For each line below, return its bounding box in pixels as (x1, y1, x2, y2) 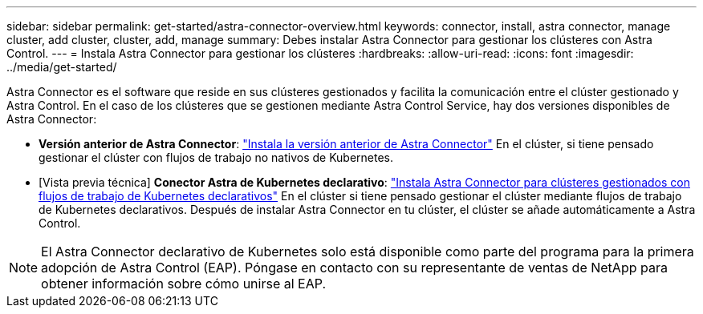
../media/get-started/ (6, 60, 117, 74)
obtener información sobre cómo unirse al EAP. (41, 276, 327, 292)
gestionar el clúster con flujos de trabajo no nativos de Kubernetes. (39, 151, 394, 164)
